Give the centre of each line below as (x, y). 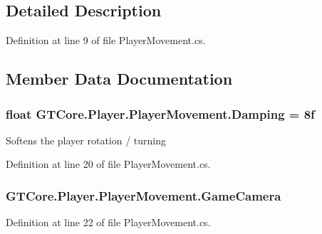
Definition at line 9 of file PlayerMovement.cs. (106, 40)
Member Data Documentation (119, 79)
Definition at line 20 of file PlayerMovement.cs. (108, 164)
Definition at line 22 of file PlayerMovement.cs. (108, 222)
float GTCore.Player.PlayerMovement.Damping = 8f (160, 113)
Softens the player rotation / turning (86, 140)
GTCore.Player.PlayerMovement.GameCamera (144, 195)
